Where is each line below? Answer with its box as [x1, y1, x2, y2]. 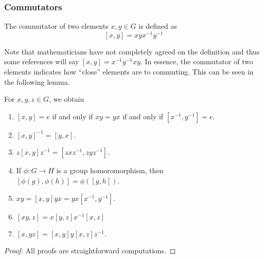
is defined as [138, 21, 178, 31]
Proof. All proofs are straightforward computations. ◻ [4, 245, 176, 256]
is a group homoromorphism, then [56, 165, 164, 176]
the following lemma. [4, 76, 70, 87]
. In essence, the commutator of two [140, 56, 253, 67]
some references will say [4, 56, 79, 67]
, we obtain [49, 94, 84, 104]
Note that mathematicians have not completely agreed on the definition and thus [4, 46, 260, 57]
